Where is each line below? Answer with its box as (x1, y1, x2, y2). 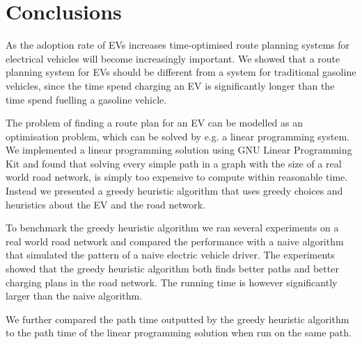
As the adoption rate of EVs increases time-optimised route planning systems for (6, 38, 350, 52)
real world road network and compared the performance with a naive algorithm (6, 234, 344, 248)
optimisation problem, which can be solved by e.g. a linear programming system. (6, 129, 349, 143)
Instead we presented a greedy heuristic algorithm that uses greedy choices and (6, 183, 343, 198)
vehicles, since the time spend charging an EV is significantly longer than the (6, 78, 335, 92)
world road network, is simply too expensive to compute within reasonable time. (6, 170, 348, 184)
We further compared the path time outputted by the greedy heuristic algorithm (6, 311, 349, 326)
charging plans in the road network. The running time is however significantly (6, 275, 338, 289)
